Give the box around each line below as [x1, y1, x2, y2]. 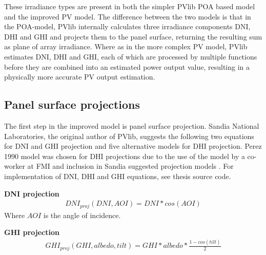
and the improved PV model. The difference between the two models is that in [4, 11, 251, 22]
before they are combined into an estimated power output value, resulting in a [4, 61, 250, 72]
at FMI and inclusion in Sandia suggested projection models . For [27, 161, 234, 171]
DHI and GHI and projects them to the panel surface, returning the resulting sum [4, 31, 262, 42]
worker [4, 161, 25, 171]
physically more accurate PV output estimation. [4, 71, 155, 82]
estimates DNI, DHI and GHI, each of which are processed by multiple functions [4, 51, 257, 62]
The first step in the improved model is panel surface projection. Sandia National [4, 120, 259, 131]
